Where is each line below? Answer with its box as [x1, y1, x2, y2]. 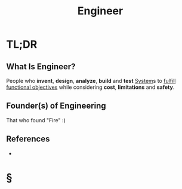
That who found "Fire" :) [6, 116, 66, 123]
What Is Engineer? [6, 61, 76, 72]
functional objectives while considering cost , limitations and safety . [6, 83, 175, 91]
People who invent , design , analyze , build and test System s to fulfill [6, 78, 176, 84]
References [6, 134, 50, 144]
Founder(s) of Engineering [6, 101, 106, 111]
